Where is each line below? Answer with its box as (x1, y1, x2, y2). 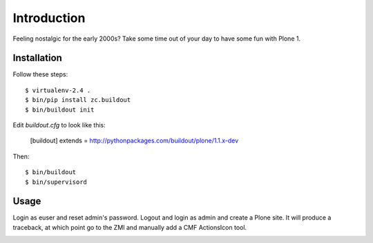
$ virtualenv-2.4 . (25, 86, 91, 94)
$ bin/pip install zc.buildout (25, 96, 131, 104)
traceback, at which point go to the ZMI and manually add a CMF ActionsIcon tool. (12, 223, 247, 231)
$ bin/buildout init (25, 105, 95, 114)
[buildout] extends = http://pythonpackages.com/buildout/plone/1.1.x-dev (30, 136, 239, 145)
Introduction (12, 10, 86, 25)
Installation (12, 52, 62, 64)
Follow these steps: (12, 70, 68, 78)
